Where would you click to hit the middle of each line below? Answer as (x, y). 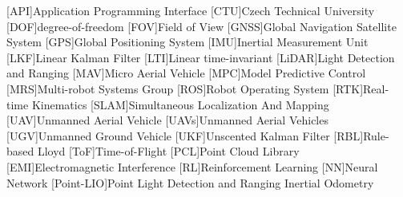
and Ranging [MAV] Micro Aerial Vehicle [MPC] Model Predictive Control (186, 73)
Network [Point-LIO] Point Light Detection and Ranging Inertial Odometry (190, 182)
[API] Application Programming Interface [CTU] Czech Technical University (191, 10)
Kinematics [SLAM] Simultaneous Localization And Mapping (180, 104)
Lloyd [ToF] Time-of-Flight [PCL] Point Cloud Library (168, 151)
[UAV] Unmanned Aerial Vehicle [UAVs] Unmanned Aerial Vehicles (167, 120)
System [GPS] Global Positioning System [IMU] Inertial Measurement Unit (187, 42)
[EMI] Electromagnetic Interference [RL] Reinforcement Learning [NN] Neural (192, 166)
